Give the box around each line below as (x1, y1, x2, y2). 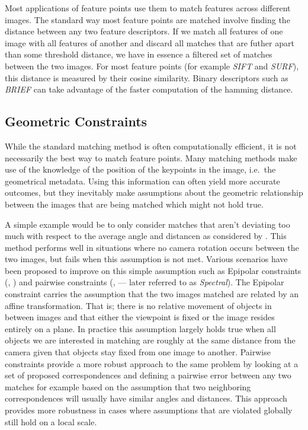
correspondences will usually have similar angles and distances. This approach (5, 392, 287, 404)
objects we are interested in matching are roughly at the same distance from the (5, 334, 296, 346)
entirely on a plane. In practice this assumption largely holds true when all (5, 322, 276, 335)
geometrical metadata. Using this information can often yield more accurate (5, 174, 280, 187)
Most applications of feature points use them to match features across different (5, 2, 291, 14)
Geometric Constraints (5, 112, 147, 130)
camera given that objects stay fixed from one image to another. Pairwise (5, 346, 271, 358)
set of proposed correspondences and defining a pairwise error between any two (5, 369, 291, 381)
